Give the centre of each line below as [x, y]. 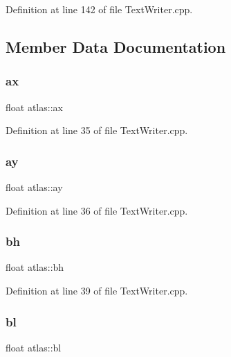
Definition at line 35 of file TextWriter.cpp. [97, 130]
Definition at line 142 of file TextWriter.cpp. [99, 9]
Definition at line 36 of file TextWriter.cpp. [97, 210]
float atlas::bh [35, 267]
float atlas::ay [34, 187]
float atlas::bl [34, 347]
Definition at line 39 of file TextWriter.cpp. [97, 290]
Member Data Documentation [116, 46]
